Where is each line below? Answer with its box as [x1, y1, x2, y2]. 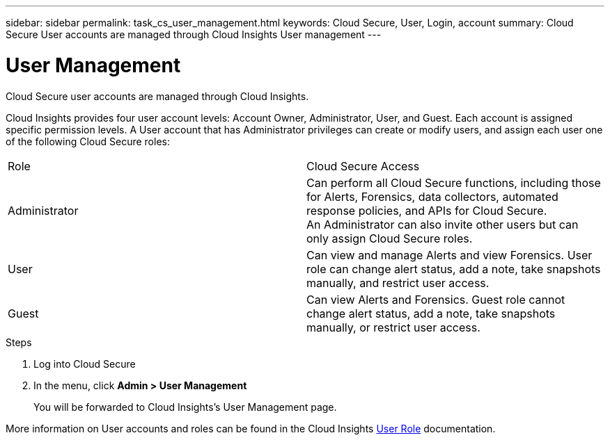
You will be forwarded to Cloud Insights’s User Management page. [33, 400, 337, 413]
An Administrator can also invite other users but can [306, 217, 579, 231]
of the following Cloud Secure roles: [6, 135, 170, 147]
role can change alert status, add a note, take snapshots [306, 261, 601, 276]
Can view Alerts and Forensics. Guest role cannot [306, 292, 565, 307]
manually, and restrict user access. [306, 275, 490, 290]
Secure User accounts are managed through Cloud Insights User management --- [6, 28, 382, 40]
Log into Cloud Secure [33, 357, 136, 370]
